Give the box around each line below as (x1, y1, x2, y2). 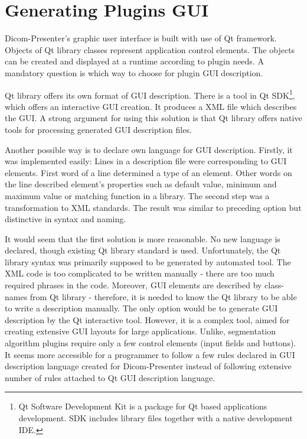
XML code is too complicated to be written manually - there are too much (5, 267, 275, 279)
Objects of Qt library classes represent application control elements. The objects (5, 43, 295, 56)
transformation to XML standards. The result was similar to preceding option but (5, 201, 302, 213)
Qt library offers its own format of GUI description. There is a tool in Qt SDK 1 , (5, 87, 295, 101)
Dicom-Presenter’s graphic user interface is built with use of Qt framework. (5, 32, 277, 44)
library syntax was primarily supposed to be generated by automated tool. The (5, 255, 291, 268)
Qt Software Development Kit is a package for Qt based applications (18, 400, 267, 412)
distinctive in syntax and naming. (5, 213, 126, 225)
